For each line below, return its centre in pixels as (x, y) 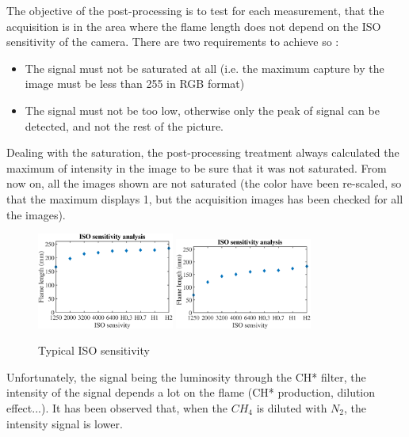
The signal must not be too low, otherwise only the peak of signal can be (202, 110)
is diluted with (292, 408)
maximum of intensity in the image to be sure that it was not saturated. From (197, 167)
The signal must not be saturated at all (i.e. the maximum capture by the (204, 68)
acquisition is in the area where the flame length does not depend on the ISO (194, 26)
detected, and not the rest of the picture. (124, 125)
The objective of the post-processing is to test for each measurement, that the (195, 10)
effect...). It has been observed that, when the (117, 408)
